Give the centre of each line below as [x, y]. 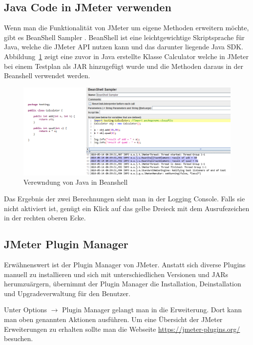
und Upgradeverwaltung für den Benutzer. [67, 293]
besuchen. [19, 338]
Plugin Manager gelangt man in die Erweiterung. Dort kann [152, 310]
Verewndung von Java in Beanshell [76, 182]
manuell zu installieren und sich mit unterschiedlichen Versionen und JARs [116, 274]
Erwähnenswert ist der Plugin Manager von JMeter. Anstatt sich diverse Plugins [125, 265]
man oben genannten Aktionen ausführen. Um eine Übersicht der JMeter [113, 319]
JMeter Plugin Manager [66, 244]
